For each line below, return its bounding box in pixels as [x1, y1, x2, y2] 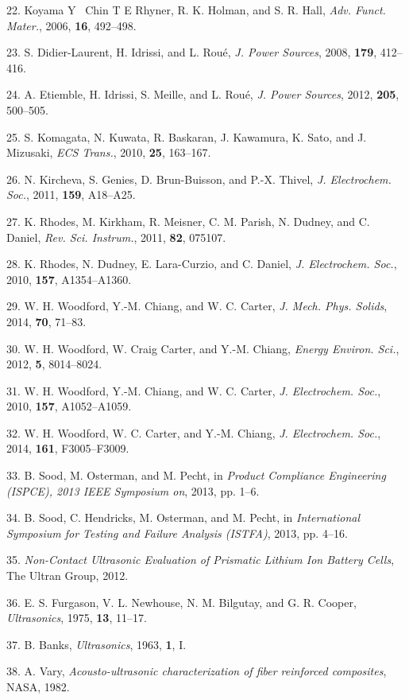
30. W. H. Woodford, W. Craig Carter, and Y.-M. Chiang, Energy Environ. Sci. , [6, 340, 399, 356]
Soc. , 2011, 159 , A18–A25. [6, 186, 136, 203]
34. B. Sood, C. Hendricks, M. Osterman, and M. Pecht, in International [6, 509, 361, 526]
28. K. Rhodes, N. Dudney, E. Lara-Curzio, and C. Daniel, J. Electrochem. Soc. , [6, 255, 397, 272]
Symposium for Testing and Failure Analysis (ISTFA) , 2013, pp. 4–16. [6, 524, 348, 541]
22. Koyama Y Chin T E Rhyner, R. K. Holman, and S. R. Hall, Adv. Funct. [6, 2, 386, 17]
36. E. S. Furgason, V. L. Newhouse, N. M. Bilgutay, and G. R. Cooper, [6, 593, 357, 610]
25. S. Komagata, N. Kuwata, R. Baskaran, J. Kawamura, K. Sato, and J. [6, 128, 367, 145]
